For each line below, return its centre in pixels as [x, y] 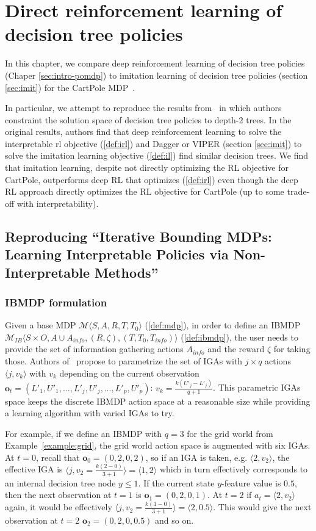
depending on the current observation [129, 373]
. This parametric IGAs [257, 387]
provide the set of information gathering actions [94, 349]
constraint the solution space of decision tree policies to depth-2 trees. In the [148, 119]
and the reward [236, 349]
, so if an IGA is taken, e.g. [196, 457]
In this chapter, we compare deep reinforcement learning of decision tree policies [155, 63]
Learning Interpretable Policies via [117, 254]
